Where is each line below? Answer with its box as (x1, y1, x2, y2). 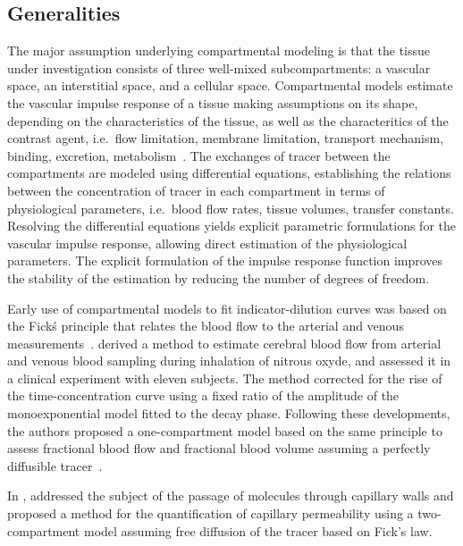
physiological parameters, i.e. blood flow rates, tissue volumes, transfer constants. (7, 198, 454, 217)
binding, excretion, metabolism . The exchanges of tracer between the (7, 146, 391, 164)
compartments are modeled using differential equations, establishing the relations (7, 164, 451, 182)
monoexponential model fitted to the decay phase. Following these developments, (7, 404, 450, 423)
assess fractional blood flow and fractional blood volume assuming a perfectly (7, 439, 431, 458)
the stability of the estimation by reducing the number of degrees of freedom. (7, 268, 430, 287)
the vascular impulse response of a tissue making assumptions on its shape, (7, 93, 418, 112)
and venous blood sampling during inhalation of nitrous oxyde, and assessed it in (7, 351, 451, 370)
